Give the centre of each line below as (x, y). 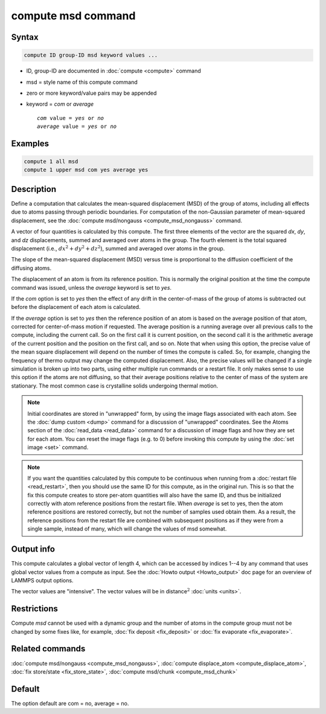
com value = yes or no (71, 118)
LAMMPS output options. (42, 580)
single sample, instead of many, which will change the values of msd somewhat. (127, 529)
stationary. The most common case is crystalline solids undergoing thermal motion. (115, 386)
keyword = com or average (60, 104)
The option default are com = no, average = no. (70, 703)
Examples (30, 143)
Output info (33, 549)
